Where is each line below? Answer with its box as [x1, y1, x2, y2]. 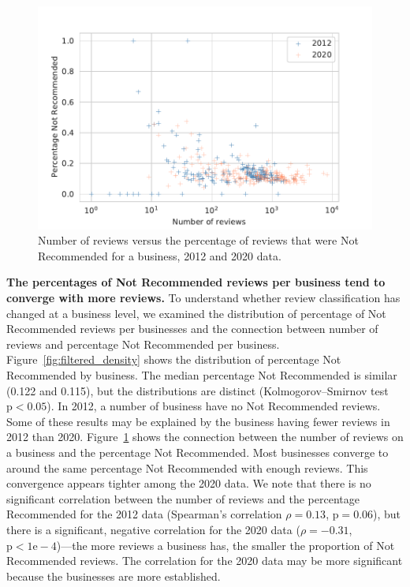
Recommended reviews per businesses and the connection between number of [6, 320, 378, 337]
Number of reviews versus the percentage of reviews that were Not [38, 232, 359, 249]
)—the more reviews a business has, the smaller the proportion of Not [56, 537, 395, 553]
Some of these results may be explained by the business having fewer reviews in [6, 413, 390, 429]
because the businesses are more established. [6, 567, 221, 584]
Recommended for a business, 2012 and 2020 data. [38, 247, 281, 264]
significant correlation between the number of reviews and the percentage [6, 490, 360, 507]
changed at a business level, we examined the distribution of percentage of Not [6, 305, 386, 321]
